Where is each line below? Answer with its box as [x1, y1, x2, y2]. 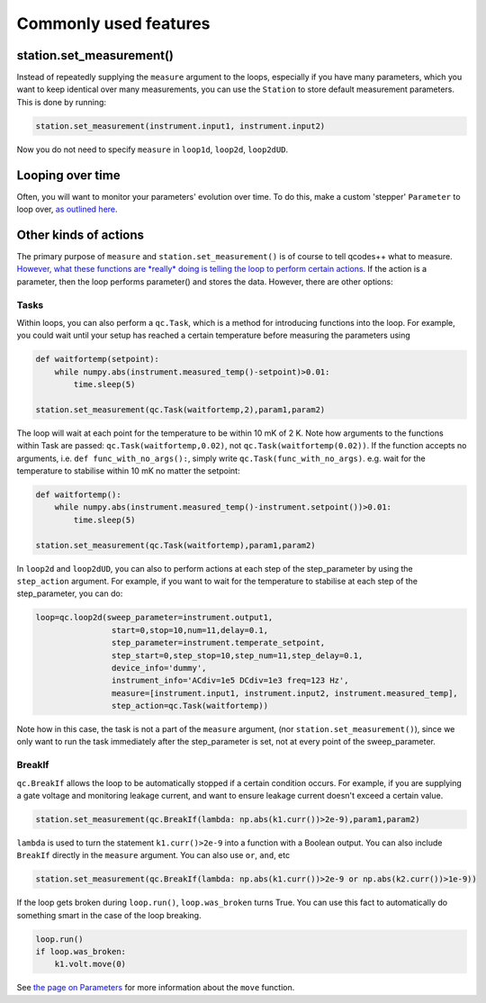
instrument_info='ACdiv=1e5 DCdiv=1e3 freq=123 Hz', [111, 675, 349, 686]
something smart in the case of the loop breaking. [16, 909, 202, 920]
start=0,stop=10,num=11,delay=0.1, [111, 625, 269, 635]
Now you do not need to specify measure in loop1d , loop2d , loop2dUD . [16, 144, 288, 155]
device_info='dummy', [111, 663, 207, 673]
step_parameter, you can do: [16, 588, 123, 599]
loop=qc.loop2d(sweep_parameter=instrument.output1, [35, 612, 274, 623]
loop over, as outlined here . [16, 203, 118, 215]
